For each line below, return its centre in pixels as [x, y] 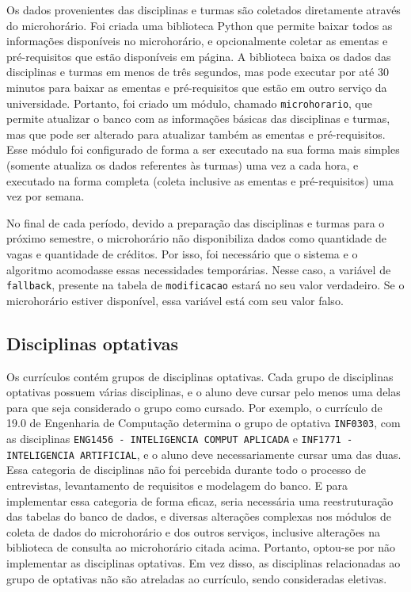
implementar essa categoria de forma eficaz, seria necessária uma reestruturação [200, 500]
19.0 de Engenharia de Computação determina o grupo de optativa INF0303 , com [204, 423]
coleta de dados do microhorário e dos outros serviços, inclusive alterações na [194, 531]
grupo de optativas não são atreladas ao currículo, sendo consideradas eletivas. [197, 578]
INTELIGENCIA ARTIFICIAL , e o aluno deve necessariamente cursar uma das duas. [204, 454]
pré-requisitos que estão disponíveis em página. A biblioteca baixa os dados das [199, 56]
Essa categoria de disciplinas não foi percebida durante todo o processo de [186, 470]
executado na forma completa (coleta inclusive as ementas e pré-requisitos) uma [200, 180]
